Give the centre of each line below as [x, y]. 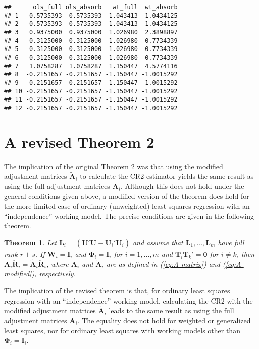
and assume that [158, 243]
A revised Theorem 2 [79, 142]
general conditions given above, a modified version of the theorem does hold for [127, 196]
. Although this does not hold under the [182, 186]
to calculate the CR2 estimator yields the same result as [167, 176]
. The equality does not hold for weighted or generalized [164, 320]
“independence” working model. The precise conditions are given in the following [129, 215]
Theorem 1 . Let [31, 243]
